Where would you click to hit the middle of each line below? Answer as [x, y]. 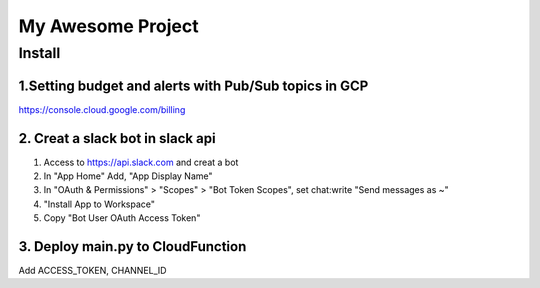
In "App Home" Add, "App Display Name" [128, 176]
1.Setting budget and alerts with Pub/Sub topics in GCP [193, 85]
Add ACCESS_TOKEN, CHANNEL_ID [92, 271]
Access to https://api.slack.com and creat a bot [141, 162]
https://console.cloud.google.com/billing [102, 109]
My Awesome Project [108, 26]
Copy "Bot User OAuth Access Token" [122, 218]
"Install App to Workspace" [99, 204]
